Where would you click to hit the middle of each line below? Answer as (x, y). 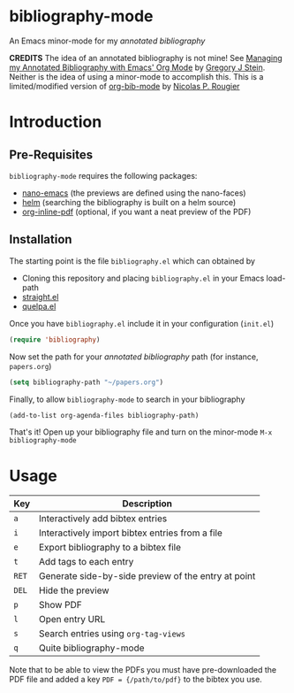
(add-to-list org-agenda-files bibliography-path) (104, 415)
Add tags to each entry (86, 562)
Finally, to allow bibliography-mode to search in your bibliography (127, 399)
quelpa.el (39, 306)
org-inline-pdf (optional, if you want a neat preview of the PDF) (136, 212)
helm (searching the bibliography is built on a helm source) (129, 202)
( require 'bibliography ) (55, 339)
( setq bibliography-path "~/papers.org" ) (87, 382)
